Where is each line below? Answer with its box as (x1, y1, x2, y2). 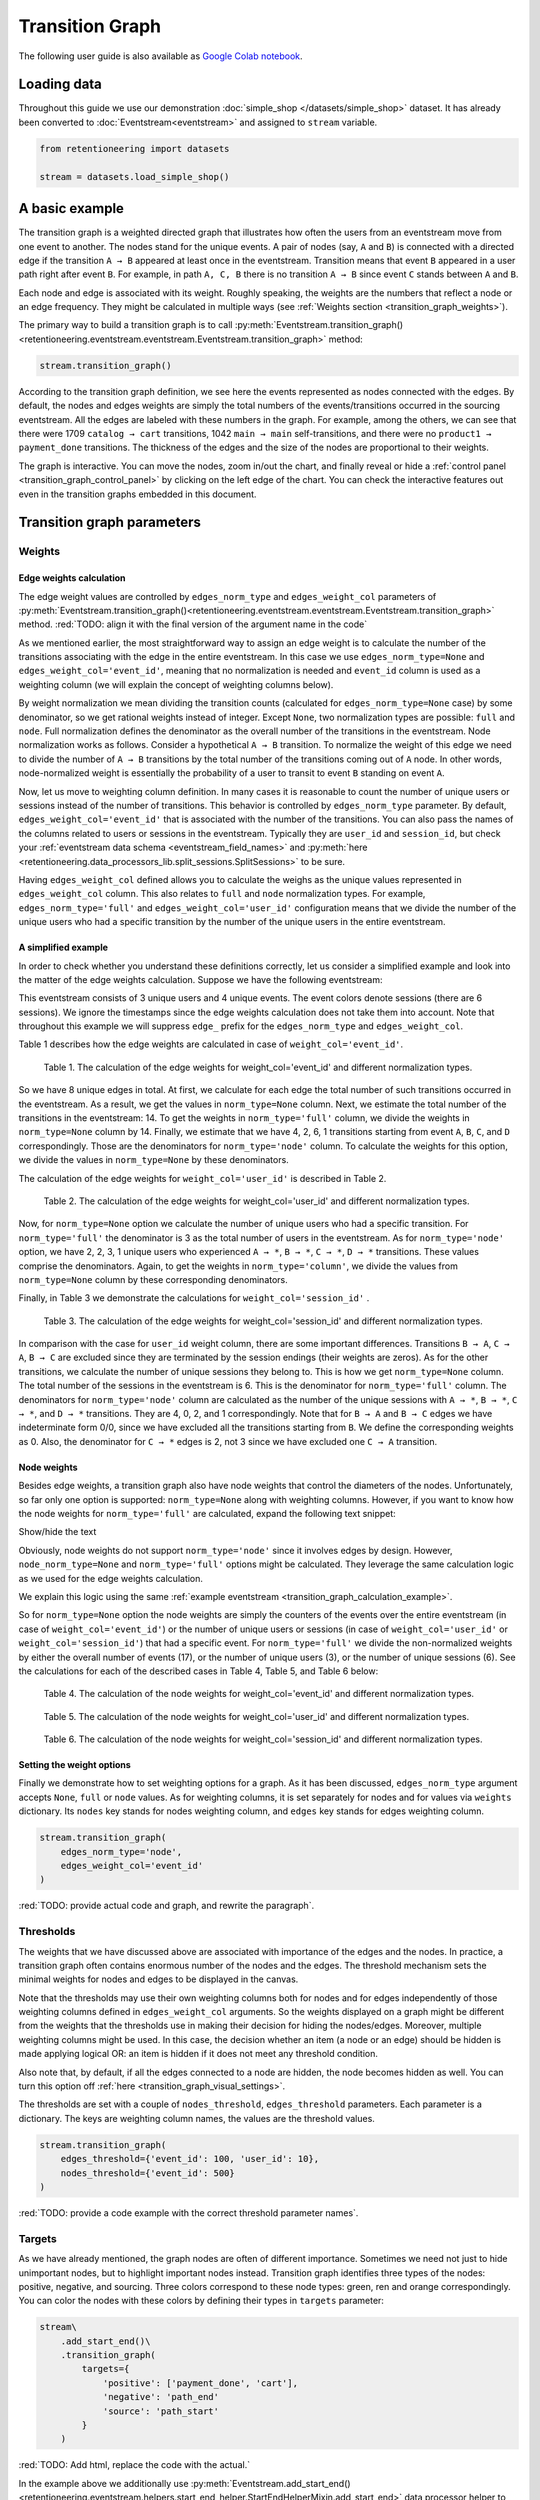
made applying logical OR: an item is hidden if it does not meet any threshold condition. (18, 2048, 379, 2060)
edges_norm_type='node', (60, 1846, 183, 1857)
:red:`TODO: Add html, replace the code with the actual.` (18, 2459, 250, 2471)
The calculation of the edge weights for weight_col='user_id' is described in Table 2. (18, 1172, 387, 1184)
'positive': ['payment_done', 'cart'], (102, 2377, 299, 2389)
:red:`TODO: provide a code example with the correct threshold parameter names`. (18, 2206, 359, 2219)
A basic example (18, 200, 125, 217)
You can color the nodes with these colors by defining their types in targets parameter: (18, 2295, 385, 2307)
